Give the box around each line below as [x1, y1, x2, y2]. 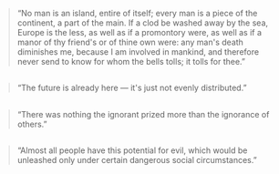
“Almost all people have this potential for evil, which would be [16, 145, 248, 156]
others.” [16, 118, 47, 129]
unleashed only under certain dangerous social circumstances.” [16, 155, 257, 166]
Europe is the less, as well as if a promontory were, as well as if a [16, 27, 262, 37]
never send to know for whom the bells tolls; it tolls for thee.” [16, 56, 246, 67]
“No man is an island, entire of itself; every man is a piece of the [16, 8, 258, 18]
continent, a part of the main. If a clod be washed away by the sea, [16, 17, 269, 28]
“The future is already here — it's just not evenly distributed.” [16, 82, 247, 94]
